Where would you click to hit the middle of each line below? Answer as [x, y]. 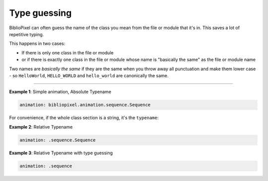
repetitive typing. [27, 34]
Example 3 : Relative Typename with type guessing [61, 153]
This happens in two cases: [37, 44]
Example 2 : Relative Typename [41, 127]
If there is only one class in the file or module [67, 52]
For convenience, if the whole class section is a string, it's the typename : [84, 118]
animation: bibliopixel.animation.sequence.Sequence [85, 105]
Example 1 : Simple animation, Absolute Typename [60, 92]
